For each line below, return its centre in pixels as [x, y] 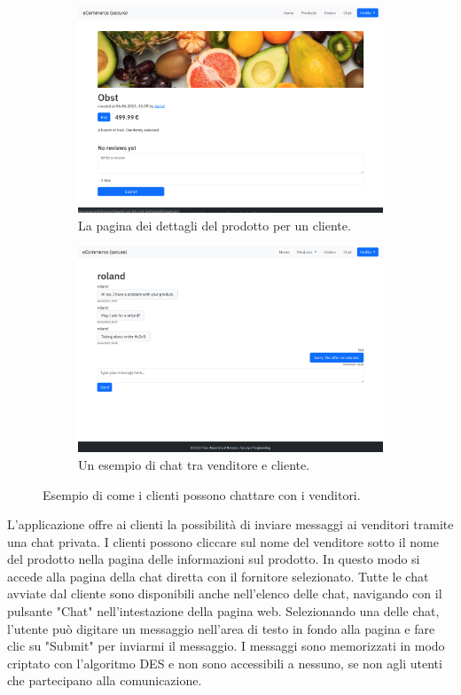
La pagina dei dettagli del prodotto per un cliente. [215, 225]
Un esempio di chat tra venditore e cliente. [194, 464]
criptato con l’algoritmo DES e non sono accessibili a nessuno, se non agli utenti [225, 663]
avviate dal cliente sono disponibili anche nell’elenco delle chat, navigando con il [225, 593]
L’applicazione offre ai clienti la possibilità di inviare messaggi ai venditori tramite [230, 524]
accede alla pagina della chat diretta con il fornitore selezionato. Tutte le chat [218, 576]
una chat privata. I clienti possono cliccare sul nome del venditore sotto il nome [223, 541]
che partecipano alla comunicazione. [105, 680]
